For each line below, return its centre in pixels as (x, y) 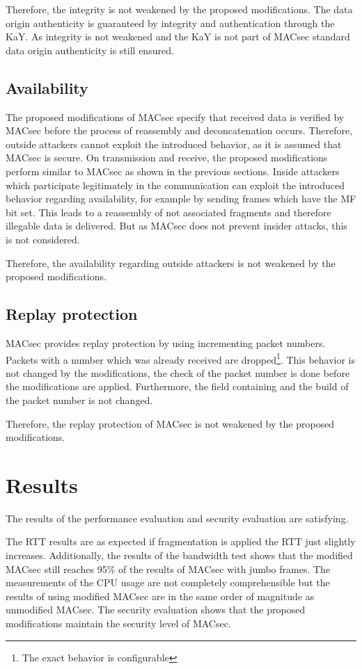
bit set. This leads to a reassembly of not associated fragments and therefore (168, 212)
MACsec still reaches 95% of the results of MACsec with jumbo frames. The (168, 569)
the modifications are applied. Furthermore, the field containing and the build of (177, 386)
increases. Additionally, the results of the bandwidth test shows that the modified (179, 555)
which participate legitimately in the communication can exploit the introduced (175, 185)
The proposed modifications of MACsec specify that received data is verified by (175, 116)
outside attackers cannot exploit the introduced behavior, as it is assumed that (174, 144)
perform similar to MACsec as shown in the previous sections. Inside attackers (173, 171)
